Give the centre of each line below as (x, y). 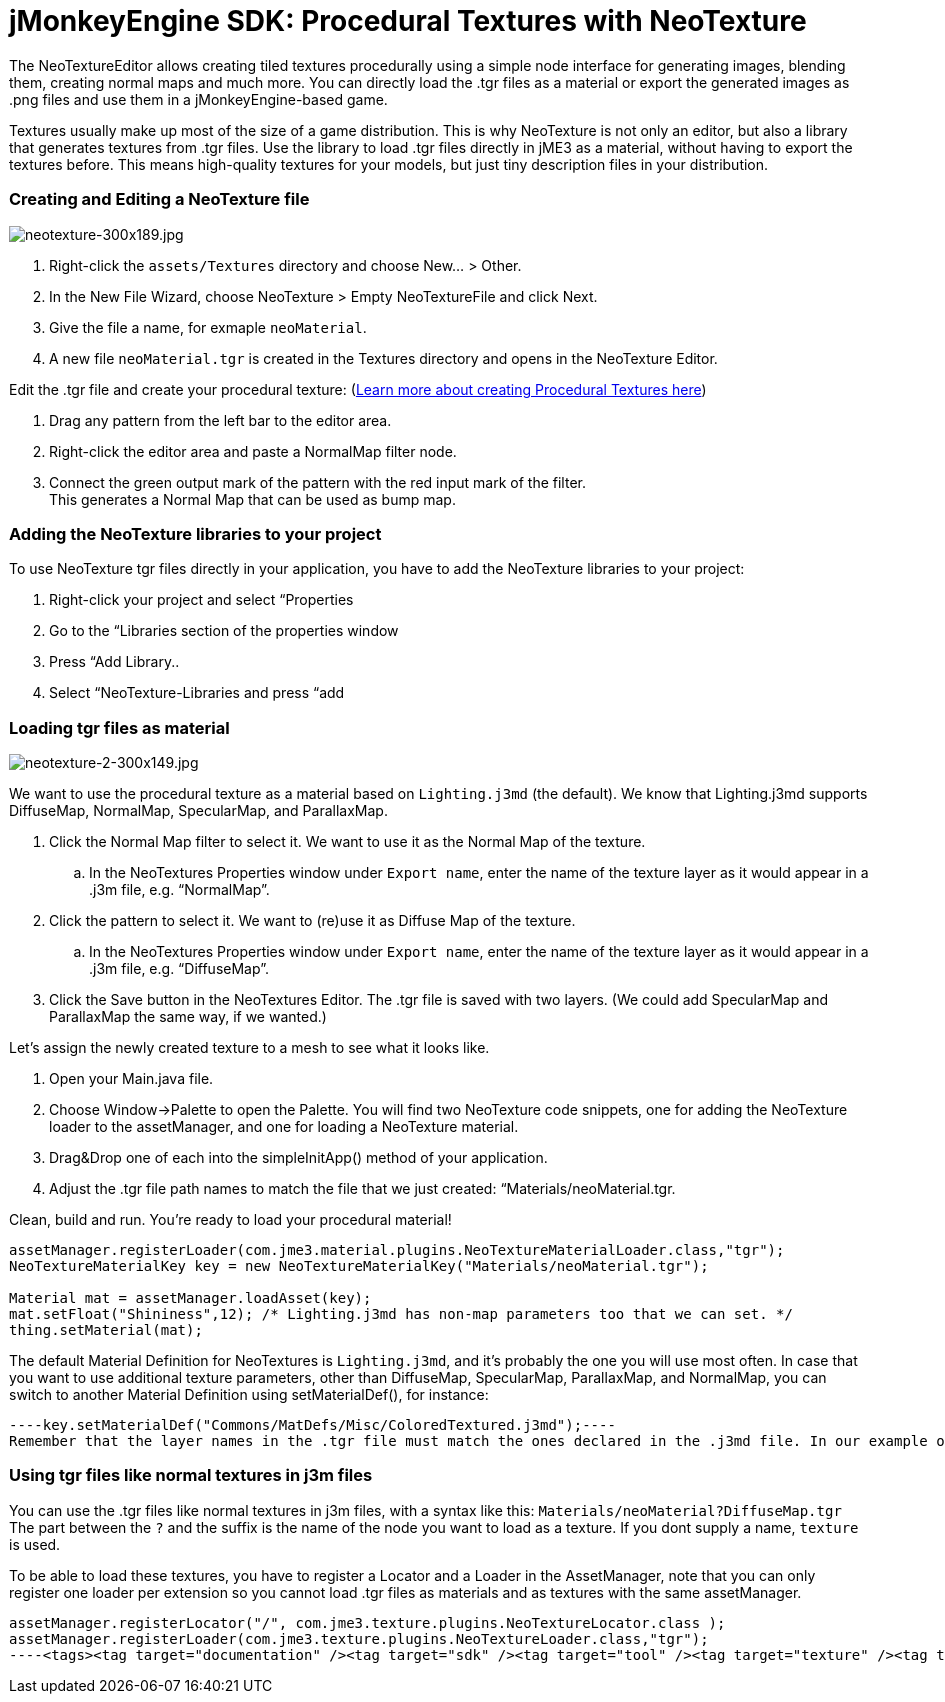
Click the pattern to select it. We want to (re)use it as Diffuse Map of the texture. (312, 920)
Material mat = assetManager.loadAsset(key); (190, 1298)
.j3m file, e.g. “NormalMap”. (179, 889)
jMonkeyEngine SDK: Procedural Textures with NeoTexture (408, 21)
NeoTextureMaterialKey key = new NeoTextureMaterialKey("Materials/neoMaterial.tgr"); (359, 1266)
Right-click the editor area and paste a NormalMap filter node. (253, 451)
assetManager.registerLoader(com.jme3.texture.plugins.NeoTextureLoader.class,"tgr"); (359, 1638)
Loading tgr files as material (119, 727)
